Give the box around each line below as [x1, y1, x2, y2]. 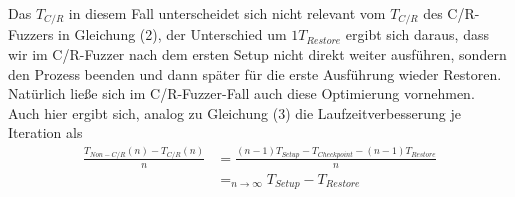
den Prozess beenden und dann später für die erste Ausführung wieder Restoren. [8, 63, 502, 84]
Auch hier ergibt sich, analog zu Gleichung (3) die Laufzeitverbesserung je [8, 102, 461, 123]
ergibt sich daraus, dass [345, 24, 489, 45]
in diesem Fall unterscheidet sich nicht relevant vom [68, 3, 386, 23]
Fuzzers [8, 24, 54, 45]
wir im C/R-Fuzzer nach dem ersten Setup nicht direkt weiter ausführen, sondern [8, 44, 507, 65]
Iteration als [8, 122, 83, 143]
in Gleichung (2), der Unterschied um [58, 24, 287, 45]
